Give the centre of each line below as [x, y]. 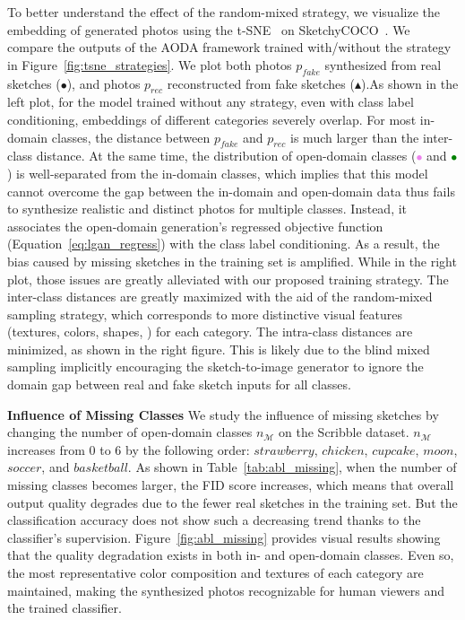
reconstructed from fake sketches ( [261, 83]
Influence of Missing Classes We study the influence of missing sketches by [223, 414]
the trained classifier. [65, 608]
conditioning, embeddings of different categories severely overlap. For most [212, 119]
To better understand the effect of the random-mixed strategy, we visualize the [224, 12]
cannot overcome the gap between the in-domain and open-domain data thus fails [231, 191]
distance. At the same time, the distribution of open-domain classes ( [226, 156]
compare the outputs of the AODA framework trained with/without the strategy [229, 47]
